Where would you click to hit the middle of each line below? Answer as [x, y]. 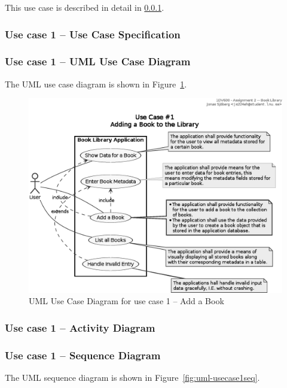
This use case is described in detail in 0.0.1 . [85, 7]
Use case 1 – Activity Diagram [80, 327]
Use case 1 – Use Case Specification [93, 34]
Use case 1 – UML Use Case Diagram [98, 61]
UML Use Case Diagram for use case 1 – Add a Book [126, 301]
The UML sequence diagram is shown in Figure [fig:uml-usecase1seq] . [132, 378]
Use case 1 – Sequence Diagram [83, 355]
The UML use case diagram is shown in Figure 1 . [96, 84]
